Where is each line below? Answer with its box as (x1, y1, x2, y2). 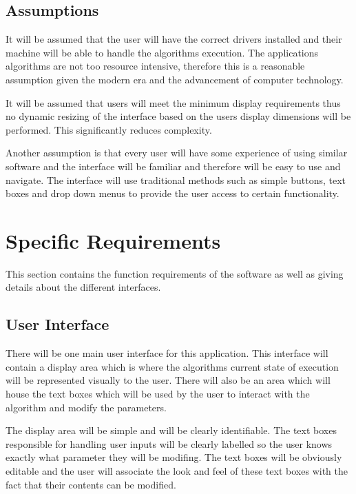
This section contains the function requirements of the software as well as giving (6, 266, 344, 280)
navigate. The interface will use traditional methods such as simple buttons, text (6, 172, 346, 187)
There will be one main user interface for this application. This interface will (6, 346, 328, 360)
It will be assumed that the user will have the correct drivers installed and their (6, 32, 342, 46)
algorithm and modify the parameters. (6, 400, 167, 414)
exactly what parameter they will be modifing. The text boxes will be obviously (6, 450, 342, 464)
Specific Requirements (6, 226, 221, 254)
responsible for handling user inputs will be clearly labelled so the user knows (6, 436, 333, 451)
